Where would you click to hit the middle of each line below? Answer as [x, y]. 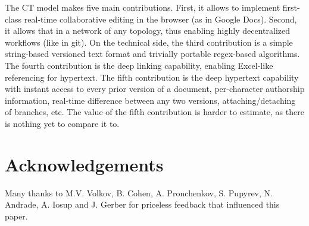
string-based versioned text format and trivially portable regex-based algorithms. [152, 54]
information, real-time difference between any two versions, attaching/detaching [150, 100]
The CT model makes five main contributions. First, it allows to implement [143, 7]
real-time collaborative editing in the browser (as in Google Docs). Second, [160, 19]
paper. [16, 216]
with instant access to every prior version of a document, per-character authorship [155, 89]
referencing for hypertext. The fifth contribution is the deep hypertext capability [152, 77]
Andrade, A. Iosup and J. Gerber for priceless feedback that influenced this [142, 204]
